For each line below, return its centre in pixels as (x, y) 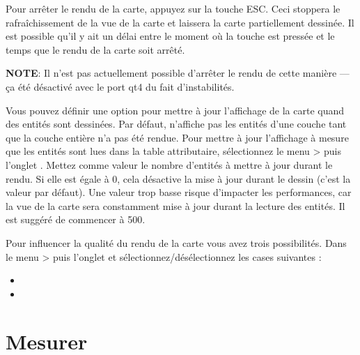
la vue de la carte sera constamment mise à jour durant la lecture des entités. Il (175, 205)
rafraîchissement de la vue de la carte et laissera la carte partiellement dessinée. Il (180, 22)
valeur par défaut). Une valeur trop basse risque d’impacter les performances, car (179, 192)
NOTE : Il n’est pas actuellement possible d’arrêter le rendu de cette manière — (178, 73)
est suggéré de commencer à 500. (76, 219)
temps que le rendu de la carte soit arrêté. (95, 49)
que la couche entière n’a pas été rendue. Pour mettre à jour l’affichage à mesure (177, 137)
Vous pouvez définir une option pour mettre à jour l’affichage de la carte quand (175, 110)
